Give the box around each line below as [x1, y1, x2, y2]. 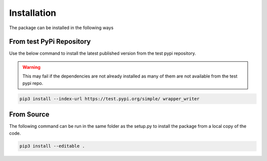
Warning [22, 64, 41, 70]
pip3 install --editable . [19, 143, 85, 149]
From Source [9, 110, 49, 119]
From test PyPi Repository [9, 38, 91, 46]
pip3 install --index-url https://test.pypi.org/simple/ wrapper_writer [19, 96, 200, 101]
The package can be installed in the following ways [9, 25, 114, 31]
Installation [9, 7, 56, 18]
